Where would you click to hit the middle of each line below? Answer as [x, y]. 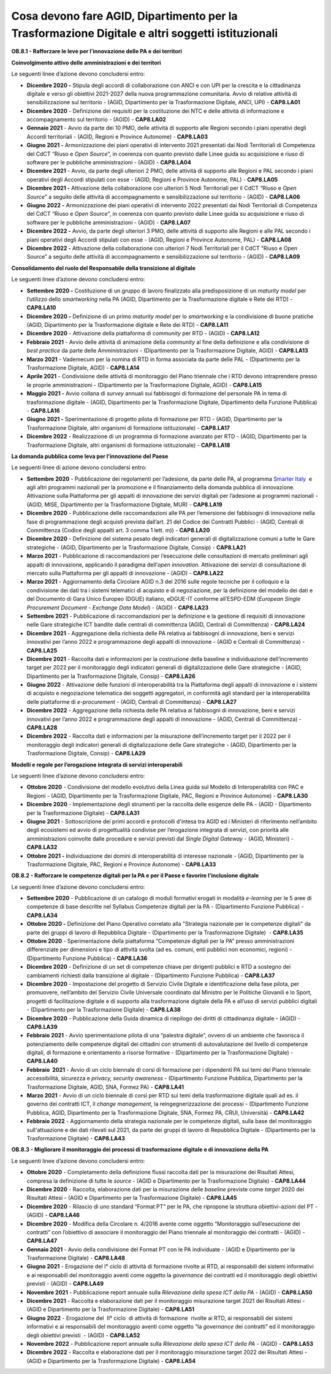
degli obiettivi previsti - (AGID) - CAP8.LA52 [83, 1335]
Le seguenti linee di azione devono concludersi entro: [79, 468]
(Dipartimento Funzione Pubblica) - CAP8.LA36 [87, 958]
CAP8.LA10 [41, 308]
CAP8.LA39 [42, 1026]
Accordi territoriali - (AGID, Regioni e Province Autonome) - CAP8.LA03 [117, 136]
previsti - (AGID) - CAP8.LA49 [65, 1284]
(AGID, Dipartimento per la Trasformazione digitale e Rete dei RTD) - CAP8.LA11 [127, 325]
